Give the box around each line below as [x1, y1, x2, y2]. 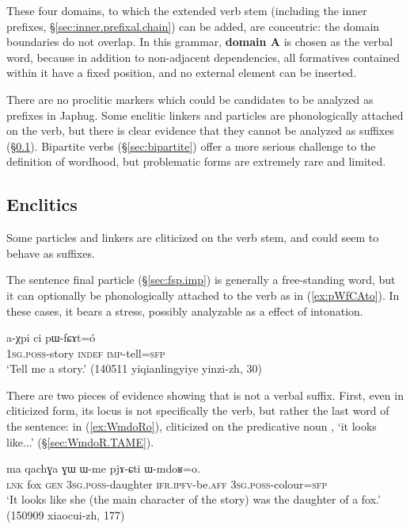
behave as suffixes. [6, 244, 95, 261]
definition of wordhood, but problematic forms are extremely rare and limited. [6, 153, 386, 170]
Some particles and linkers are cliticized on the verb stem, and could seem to [6, 229, 379, 246]
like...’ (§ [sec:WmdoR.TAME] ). [6, 433, 154, 450]
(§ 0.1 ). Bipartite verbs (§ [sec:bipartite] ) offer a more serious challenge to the [6, 137, 376, 154]
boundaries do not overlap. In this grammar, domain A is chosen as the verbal [6, 33, 393, 50]
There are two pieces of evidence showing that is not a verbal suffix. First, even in [6, 386, 404, 403]
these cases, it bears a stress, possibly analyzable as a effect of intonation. [6, 302, 363, 319]
